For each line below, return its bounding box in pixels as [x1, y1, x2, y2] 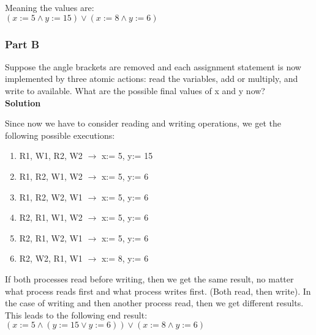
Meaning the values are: [5, 1, 94, 13]
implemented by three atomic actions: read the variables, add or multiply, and [5, 72, 298, 85]
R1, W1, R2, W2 [19, 149, 83, 162]
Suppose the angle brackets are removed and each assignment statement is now [5, 60, 301, 73]
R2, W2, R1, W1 [19, 252, 83, 265]
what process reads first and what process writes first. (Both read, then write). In [5, 284, 311, 297]
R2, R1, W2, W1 [19, 231, 83, 244]
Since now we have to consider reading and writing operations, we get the [5, 117, 282, 130]
